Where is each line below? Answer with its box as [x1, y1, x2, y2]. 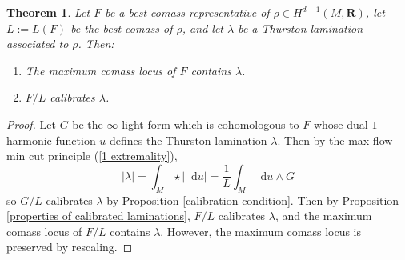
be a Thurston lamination [238, 19, 363, 36]
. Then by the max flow [277, 131, 393, 148]
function [55, 131, 96, 148]
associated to [6, 35, 69, 52]
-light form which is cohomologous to [118, 115, 299, 132]
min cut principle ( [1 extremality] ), [6, 147, 178, 164]
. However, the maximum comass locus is [160, 222, 362, 239]
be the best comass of [70, 19, 173, 36]
